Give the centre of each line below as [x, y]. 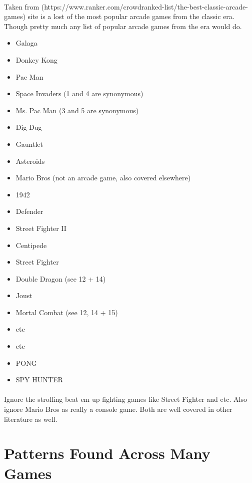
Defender [29, 211]
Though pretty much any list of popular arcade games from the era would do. [123, 26]
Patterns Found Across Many [107, 453]
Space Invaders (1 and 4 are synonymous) [79, 93]
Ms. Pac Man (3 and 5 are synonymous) [77, 110]
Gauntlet [29, 144]
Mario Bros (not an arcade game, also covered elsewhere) [103, 178]
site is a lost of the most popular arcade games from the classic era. [131, 16]
